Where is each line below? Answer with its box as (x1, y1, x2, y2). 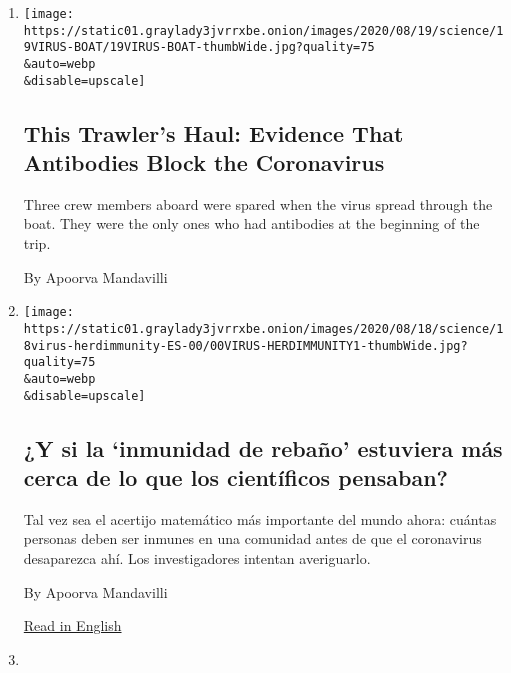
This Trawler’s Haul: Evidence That (23, 117, 404, 148)
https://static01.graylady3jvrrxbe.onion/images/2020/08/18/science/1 (23, 321, 504, 336)
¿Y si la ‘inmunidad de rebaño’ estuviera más (23, 432, 503, 463)
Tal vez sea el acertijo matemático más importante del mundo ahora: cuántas (23, 508, 497, 529)
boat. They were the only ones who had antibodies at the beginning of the (23, 213, 480, 234)
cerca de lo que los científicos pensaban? (23, 461, 448, 492)
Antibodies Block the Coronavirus (23, 147, 385, 178)
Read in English (23, 615, 122, 636)
